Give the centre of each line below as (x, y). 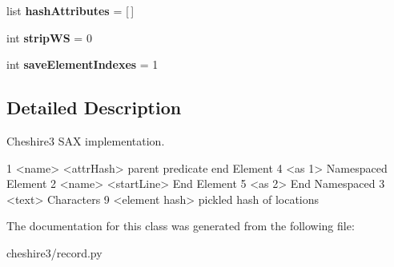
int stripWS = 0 (49, 37)
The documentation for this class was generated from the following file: (181, 226)
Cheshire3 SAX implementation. (86, 140)
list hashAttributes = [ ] (70, 10)
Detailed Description (94, 108)
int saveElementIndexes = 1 (82, 64)
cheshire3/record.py (54, 252)
